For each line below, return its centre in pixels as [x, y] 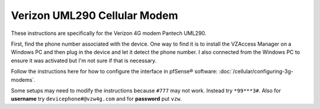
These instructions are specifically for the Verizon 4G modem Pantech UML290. [109, 33]
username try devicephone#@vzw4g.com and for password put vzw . [96, 99]
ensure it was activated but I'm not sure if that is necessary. [84, 60]
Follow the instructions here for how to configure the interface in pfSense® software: [114, 72]
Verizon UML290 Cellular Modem [95, 15]
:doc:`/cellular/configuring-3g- [256, 72]
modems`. [23, 79]
